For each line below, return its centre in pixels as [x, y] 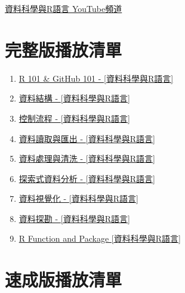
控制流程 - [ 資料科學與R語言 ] [74, 118]
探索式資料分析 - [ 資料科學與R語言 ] [87, 178]
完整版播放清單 [64, 49]
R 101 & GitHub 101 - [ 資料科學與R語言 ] [96, 78]
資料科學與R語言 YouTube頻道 [64, 8]
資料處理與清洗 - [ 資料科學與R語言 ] [87, 158]
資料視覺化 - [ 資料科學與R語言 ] [78, 198]
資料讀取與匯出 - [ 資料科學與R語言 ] [87, 138]
